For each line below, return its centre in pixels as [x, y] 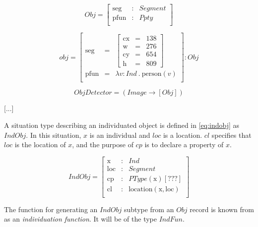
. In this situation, [54, 135]
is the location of [40, 144]
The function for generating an [51, 209]
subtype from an [149, 209]
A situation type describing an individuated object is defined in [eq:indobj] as [122, 125]
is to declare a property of [184, 144]
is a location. [183, 135]
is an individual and [120, 135]
